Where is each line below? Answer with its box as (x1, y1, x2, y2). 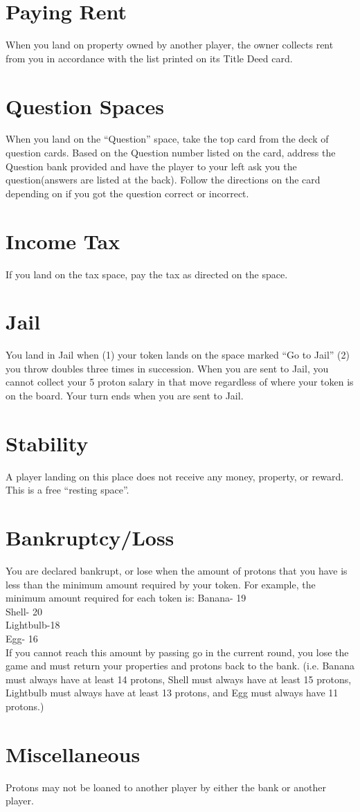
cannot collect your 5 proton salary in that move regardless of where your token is (6, 375, 354, 389)
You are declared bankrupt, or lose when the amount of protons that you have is (6, 563, 348, 578)
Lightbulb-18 (6, 617, 60, 632)
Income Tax (6, 226, 120, 255)
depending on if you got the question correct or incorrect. (6, 186, 249, 200)
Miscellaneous (6, 739, 141, 768)
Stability (6, 428, 89, 457)
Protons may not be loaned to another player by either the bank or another (6, 779, 326, 794)
